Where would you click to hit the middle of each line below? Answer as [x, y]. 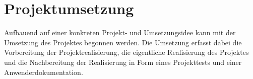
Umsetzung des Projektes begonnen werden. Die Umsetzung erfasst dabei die [123, 42]
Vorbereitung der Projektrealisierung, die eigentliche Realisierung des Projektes [126, 52]
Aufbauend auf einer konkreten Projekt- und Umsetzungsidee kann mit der [120, 32]
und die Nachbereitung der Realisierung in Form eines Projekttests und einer [123, 62]
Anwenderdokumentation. [44, 72]
